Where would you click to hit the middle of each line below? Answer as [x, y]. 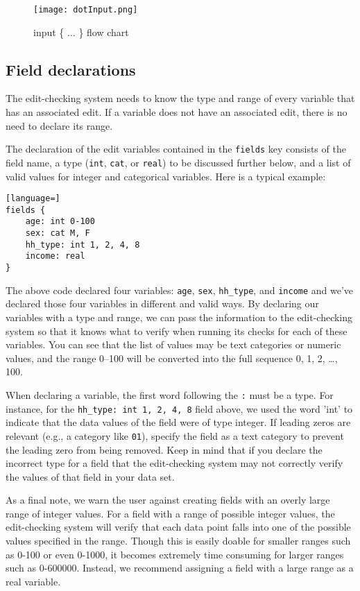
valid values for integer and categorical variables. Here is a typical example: [166, 176]
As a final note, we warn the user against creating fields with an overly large [168, 500]
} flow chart [104, 32]
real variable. [33, 581]
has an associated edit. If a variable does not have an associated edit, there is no [177, 112]
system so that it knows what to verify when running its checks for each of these [177, 331]
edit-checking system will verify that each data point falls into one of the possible [178, 527]
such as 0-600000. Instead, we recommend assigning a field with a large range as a [180, 568]
